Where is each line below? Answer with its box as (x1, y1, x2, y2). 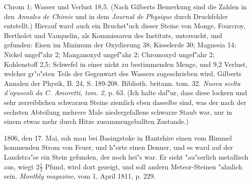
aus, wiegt (4, 161, 34, 171)
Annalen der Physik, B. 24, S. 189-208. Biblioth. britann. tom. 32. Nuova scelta (4, 78, 241, 88)
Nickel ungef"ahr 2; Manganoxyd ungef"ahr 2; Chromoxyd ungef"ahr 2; (4, 49, 215, 59)
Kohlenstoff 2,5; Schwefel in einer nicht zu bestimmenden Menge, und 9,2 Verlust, (4, 59, 248, 69)
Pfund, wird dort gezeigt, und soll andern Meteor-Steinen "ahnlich (45, 161, 242, 171)
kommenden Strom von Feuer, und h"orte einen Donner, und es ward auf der (4, 142, 233, 152)
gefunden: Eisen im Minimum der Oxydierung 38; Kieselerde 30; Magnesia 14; (4, 40, 236, 50)
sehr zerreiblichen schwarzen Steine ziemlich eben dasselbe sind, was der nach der (4, 97, 247, 107)
